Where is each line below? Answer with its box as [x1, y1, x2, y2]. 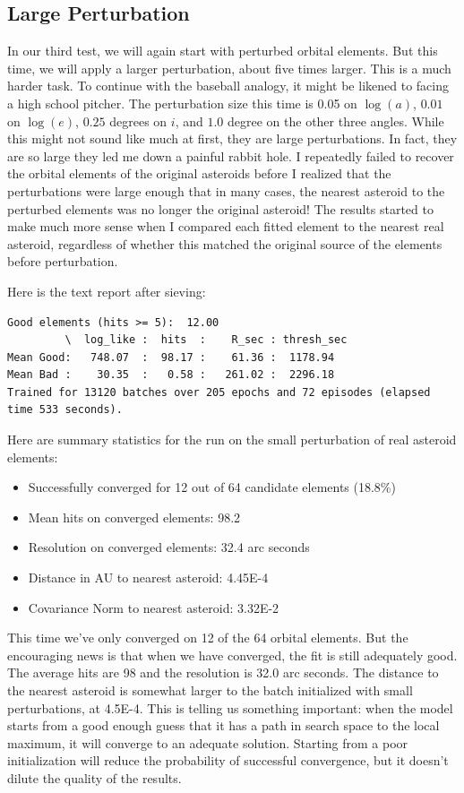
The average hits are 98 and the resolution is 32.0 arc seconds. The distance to [7, 663, 439, 682]
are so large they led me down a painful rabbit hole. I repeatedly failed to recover [7, 146, 454, 165]
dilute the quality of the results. [7, 768, 182, 787]
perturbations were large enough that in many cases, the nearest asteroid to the [7, 181, 445, 200]
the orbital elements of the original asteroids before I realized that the [7, 164, 391, 183]
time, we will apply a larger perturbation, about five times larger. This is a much [7, 58, 451, 77]
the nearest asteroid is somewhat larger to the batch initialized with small [7, 681, 413, 700]
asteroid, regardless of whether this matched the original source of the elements [7, 234, 443, 253]
